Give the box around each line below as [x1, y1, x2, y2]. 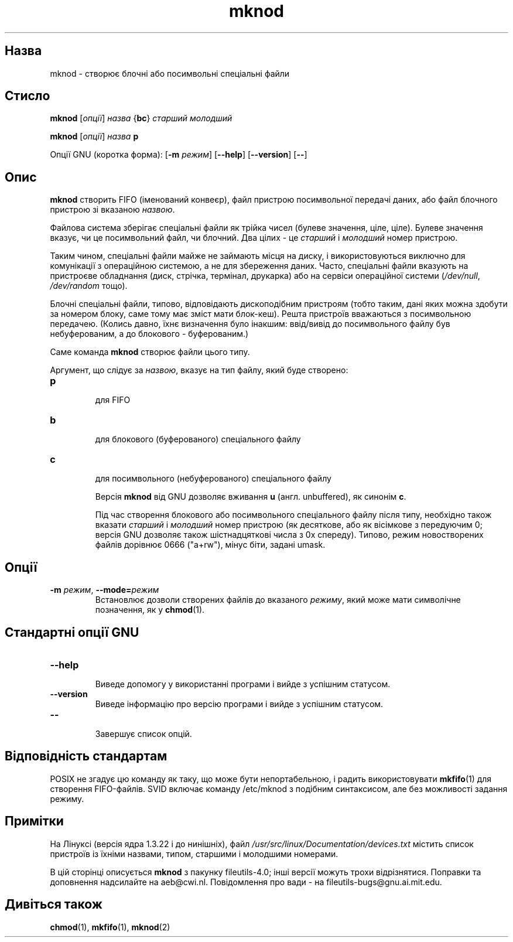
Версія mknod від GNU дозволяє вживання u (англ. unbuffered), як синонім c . [95, 492, 406, 502]
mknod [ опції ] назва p [50, 131, 139, 142]
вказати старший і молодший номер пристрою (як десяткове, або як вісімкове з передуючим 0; [95, 520, 483, 530]
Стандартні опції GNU [5, 624, 139, 640]
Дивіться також [5, 897, 102, 912]
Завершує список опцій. [95, 728, 192, 739]
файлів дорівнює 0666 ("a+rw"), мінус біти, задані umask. [95, 540, 326, 550]
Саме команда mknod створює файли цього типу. [50, 347, 250, 357]
